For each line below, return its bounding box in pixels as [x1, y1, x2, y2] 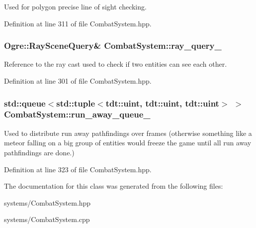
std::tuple [56, 97, 95, 109]
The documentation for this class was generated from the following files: [4, 181, 223, 191]
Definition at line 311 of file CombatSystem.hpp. [4, 18, 152, 28]
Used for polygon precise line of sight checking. [4, 1, 147, 11]
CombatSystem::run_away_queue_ [4, 108, 151, 120]
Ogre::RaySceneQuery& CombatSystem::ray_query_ [4, 39, 222, 52]
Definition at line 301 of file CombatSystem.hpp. [4, 76, 152, 86]
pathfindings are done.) [4, 147, 75, 157]
